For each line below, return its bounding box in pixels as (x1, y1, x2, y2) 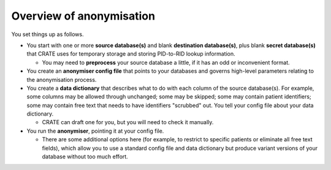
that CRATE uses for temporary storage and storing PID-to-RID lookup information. (26, 50, 235, 57)
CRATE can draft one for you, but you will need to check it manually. (42, 119, 214, 126)
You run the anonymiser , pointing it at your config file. (26, 127, 164, 135)
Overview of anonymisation (11, 9, 156, 23)
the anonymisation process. (26, 76, 97, 83)
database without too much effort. (42, 153, 128, 160)
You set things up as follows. (11, 31, 84, 38)
